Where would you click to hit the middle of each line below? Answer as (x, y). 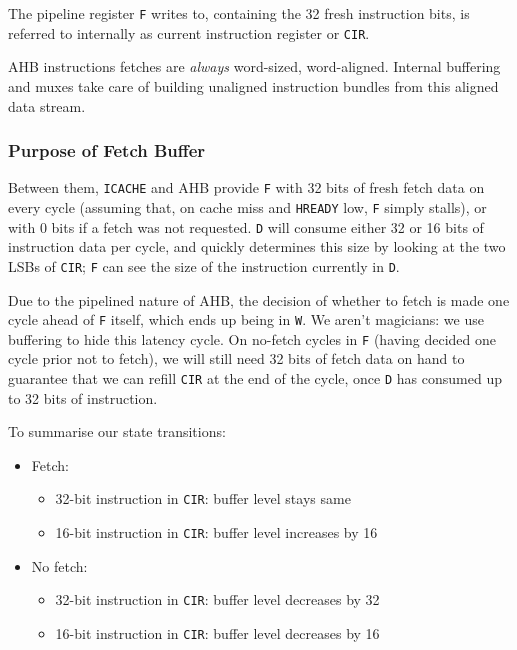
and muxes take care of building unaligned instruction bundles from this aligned (253, 85)
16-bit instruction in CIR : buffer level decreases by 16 (217, 633)
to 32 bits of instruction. (83, 397)
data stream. (47, 105)
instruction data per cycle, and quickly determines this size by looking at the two (257, 246)
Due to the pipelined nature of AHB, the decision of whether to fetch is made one (259, 299)
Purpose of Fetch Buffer (107, 150)
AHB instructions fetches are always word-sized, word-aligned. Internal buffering (254, 66)
